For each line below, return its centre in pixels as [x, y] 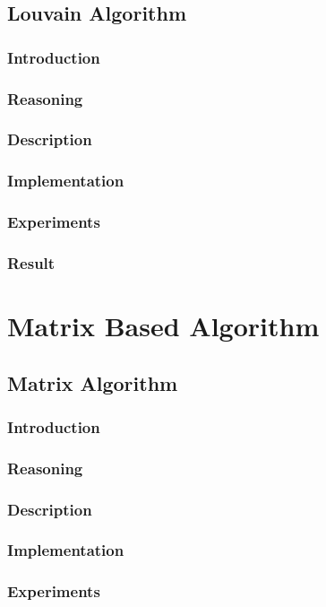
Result [31, 262]
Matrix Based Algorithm [163, 326]
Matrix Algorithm [93, 382]
